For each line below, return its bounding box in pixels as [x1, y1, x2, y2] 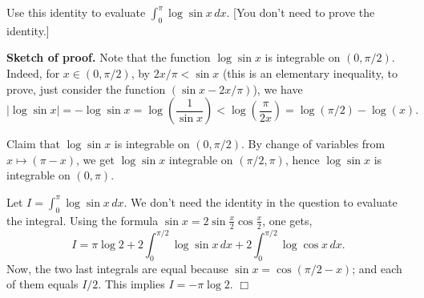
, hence [285, 151, 320, 167]
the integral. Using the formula [6, 211, 159, 228]
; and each [352, 260, 402, 276]
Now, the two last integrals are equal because [6, 260, 228, 276]
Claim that [6, 135, 60, 152]
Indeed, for [6, 64, 60, 81]
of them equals [6, 276, 79, 292]
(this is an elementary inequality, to [222, 64, 398, 81]
